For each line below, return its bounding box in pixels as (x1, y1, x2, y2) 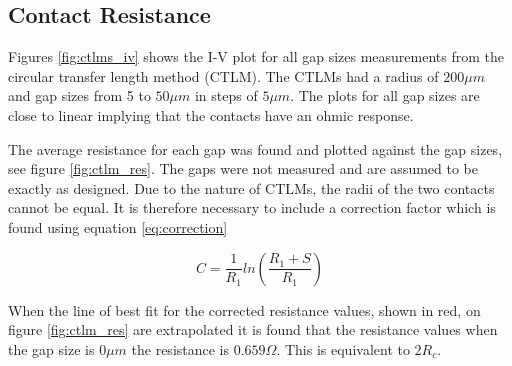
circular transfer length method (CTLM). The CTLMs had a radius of (8, 65, 439, 86)
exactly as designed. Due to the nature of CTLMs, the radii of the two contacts (8, 177, 495, 198)
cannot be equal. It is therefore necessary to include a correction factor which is (8, 197, 496, 218)
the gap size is (8, 338, 95, 359)
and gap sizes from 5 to (8, 85, 151, 106)
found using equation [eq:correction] (8, 216, 228, 237)
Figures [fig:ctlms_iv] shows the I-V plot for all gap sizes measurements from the (8, 46, 504, 67)
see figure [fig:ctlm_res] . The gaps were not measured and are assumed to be (8, 158, 478, 179)
